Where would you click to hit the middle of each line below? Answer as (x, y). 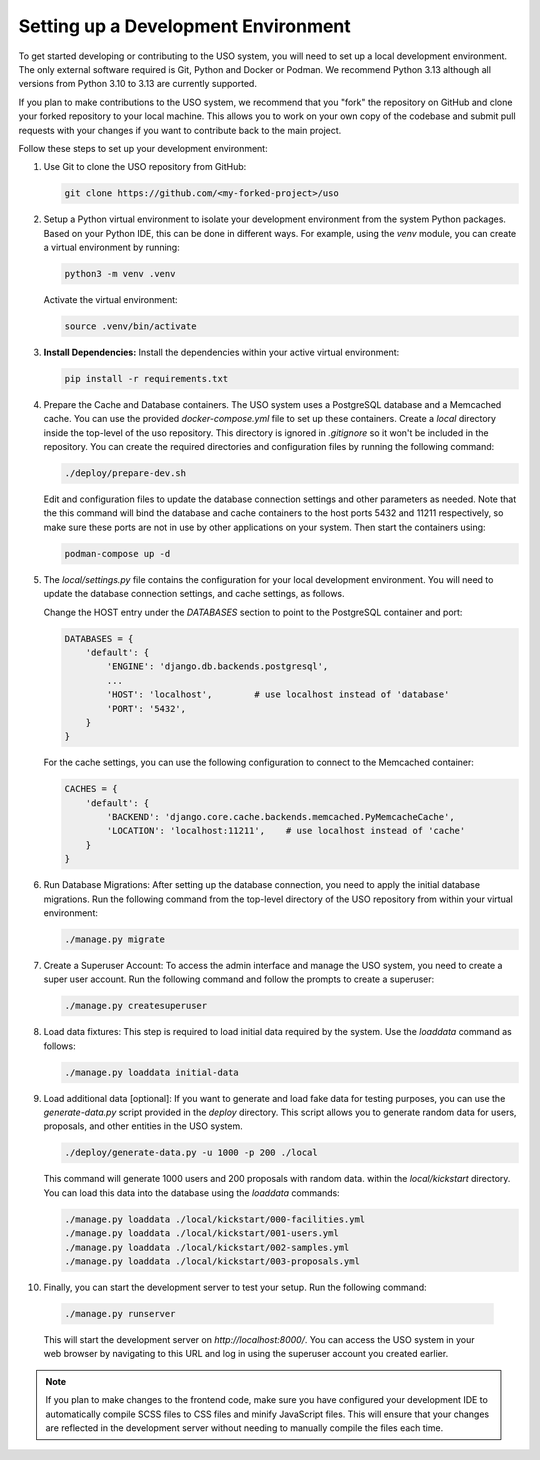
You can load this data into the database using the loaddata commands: (191, 1192)
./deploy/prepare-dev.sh (125, 473)
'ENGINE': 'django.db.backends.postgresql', (217, 666)
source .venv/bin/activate (130, 326)
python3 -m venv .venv (120, 274)
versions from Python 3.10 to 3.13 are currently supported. (137, 84)
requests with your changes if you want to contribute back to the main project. (180, 130)
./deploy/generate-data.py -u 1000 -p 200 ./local (191, 1153)
